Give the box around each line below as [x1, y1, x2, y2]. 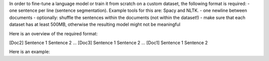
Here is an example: [9, 49, 50, 55]
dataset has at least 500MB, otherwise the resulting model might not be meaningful [9, 21, 180, 27]
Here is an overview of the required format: [9, 30, 98, 37]
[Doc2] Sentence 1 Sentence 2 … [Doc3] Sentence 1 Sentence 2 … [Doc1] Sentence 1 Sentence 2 [9, 40, 208, 46]
